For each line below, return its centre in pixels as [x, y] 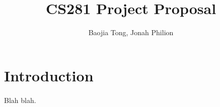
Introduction [49, 75]
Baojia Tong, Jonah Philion [131, 32]
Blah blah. [20, 100]
